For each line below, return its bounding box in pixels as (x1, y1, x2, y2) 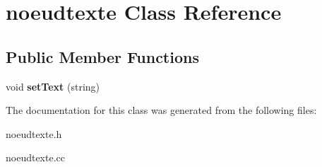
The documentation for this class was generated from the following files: (6, 103, 317, 117)
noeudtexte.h (6, 126, 62, 141)
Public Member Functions (6, 45, 199, 67)
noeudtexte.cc (6, 150, 65, 165)
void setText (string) (6, 79, 100, 93)
